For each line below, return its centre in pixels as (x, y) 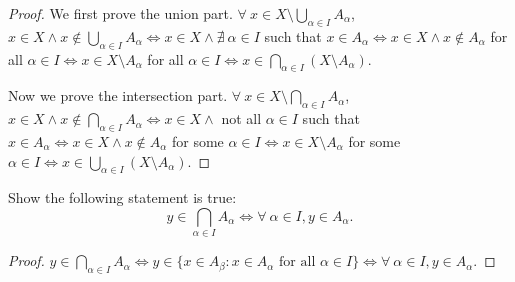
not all (241, 118)
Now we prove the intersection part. (118, 95)
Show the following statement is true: (122, 197)
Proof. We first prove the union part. (120, 13)
